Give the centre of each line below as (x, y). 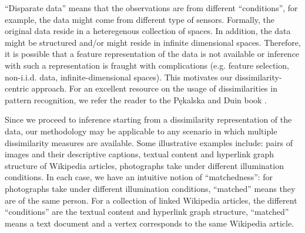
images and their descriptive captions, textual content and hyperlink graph (140, 154)
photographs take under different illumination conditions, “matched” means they (150, 188)
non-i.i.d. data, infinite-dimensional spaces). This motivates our (119, 77)
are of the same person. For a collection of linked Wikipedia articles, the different (151, 200)
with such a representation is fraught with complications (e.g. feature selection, (147, 65)
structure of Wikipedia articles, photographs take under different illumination (144, 165)
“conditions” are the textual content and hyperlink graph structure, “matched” (147, 212)
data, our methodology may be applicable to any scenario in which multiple (141, 131)
